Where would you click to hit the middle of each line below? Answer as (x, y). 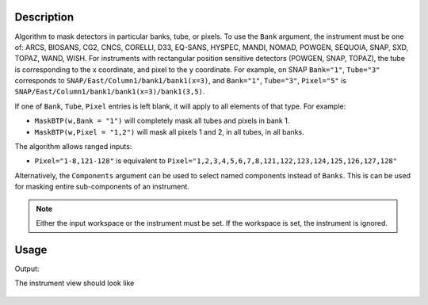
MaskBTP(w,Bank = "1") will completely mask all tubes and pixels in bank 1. (162, 121)
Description (44, 17)
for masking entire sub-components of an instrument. (102, 187)
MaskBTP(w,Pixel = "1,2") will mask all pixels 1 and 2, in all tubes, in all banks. (169, 132)
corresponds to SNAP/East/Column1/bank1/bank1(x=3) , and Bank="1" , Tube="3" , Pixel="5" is (181, 81)
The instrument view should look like (75, 283)
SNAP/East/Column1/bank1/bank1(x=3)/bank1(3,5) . (110, 92)
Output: (27, 269)
